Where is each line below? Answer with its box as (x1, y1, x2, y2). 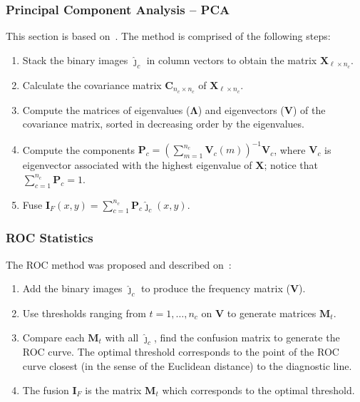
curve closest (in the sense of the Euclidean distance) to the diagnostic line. (22, 359, 352, 373)
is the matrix (85, 382, 142, 397)
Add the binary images (22, 281, 123, 296)
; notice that (264, 158, 318, 172)
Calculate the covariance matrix (22, 77, 162, 92)
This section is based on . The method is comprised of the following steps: (6, 29, 331, 43)
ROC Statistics (6, 229, 93, 247)
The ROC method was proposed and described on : (6, 257, 232, 272)
